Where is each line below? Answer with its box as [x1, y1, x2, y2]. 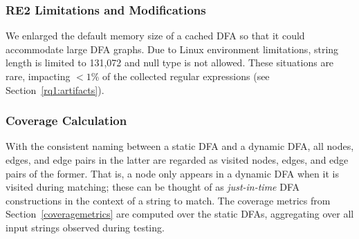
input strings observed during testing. [6, 220, 165, 234]
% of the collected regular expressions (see [91, 69, 270, 83]
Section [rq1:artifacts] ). [6, 82, 104, 97]
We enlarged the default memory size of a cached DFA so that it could [6, 28, 305, 43]
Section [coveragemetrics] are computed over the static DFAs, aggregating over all [6, 207, 354, 221]
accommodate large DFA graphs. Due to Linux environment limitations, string [6, 41, 339, 56]
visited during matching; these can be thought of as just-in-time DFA [6, 180, 300, 194]
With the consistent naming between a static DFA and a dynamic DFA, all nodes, [6, 139, 354, 153]
